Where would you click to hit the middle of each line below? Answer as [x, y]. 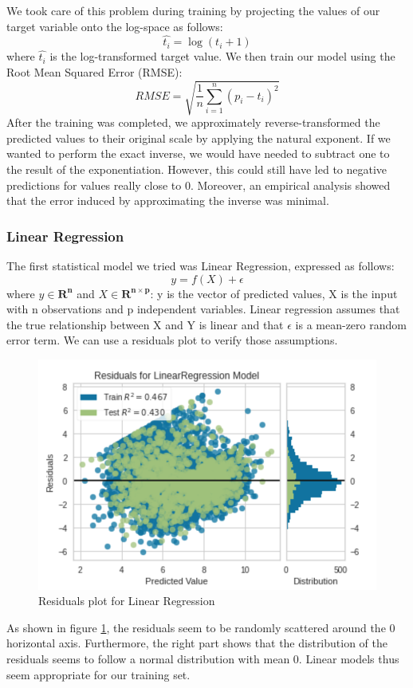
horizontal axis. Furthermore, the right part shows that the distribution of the [197, 643]
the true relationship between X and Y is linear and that [145, 324]
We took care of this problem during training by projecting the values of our [193, 10]
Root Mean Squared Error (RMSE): [94, 72]
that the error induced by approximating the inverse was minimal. [168, 201]
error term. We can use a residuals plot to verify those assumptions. [172, 340]
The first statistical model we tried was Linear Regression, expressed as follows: [201, 265]
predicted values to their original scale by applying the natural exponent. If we [199, 138]
